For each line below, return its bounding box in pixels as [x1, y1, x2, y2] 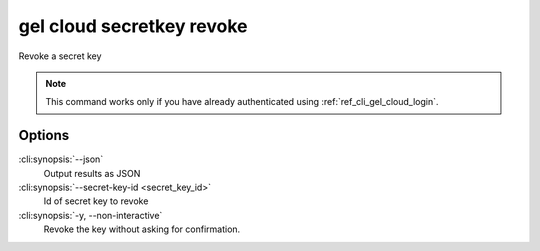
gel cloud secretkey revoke [18, 15, 249, 37]
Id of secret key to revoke [43, 195, 149, 207]
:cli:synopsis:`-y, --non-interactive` [18, 209, 163, 221]
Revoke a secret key [18, 50, 102, 62]
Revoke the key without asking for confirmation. [43, 223, 241, 235]
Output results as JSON [43, 167, 141, 179]
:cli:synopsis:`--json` [18, 153, 104, 165]
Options [18, 127, 70, 144]
